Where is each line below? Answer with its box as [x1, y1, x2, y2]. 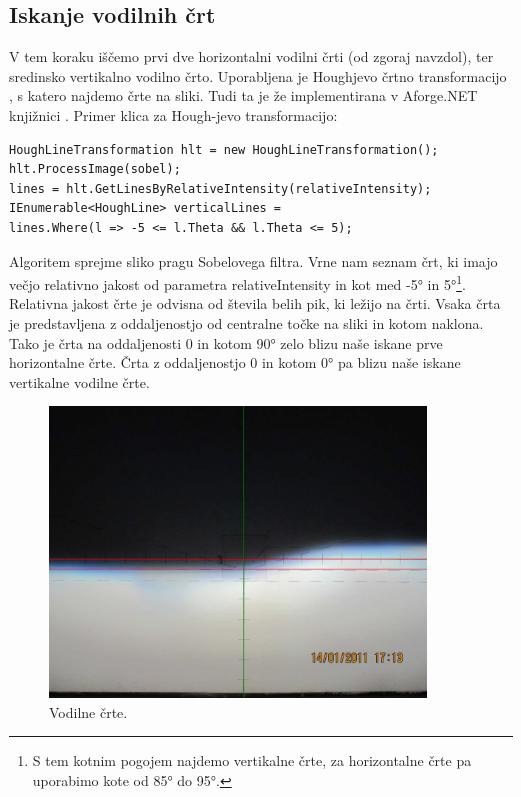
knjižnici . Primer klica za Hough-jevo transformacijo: [9, 104, 338, 125]
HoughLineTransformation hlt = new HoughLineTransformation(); [9, 142, 439, 157]
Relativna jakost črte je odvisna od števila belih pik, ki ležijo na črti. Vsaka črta [9, 293, 501, 314]
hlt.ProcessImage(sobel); [9, 162, 181, 177]
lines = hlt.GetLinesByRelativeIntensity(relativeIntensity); [9, 181, 432, 196]
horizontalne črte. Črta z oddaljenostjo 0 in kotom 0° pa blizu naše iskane [9, 352, 461, 373]
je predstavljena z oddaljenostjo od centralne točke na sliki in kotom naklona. [9, 312, 484, 333]
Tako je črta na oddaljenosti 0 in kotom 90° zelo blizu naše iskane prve [9, 332, 443, 353]
